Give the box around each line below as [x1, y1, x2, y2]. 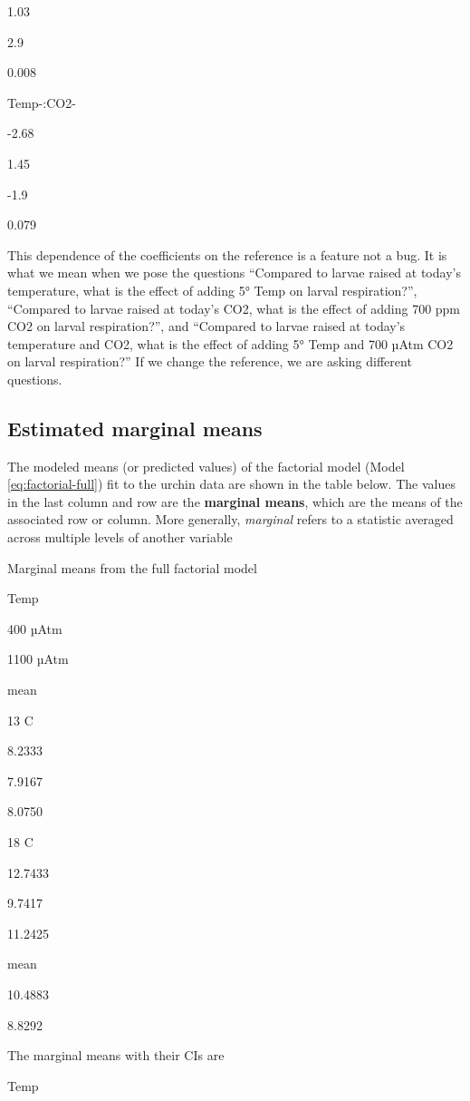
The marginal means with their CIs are [7, 1046, 225, 1065]
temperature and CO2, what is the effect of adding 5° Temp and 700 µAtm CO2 [7, 334, 454, 353]
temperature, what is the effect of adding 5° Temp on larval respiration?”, [7, 280, 417, 299]
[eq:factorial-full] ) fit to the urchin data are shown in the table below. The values [7, 474, 456, 493]
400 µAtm [7, 619, 62, 638]
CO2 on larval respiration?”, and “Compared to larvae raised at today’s [7, 317, 406, 336]
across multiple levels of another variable [7, 528, 233, 547]
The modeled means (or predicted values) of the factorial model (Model [7, 456, 405, 475]
